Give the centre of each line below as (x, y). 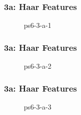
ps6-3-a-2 (38, 66)
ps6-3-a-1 (38, 25)
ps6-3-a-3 (38, 106)
